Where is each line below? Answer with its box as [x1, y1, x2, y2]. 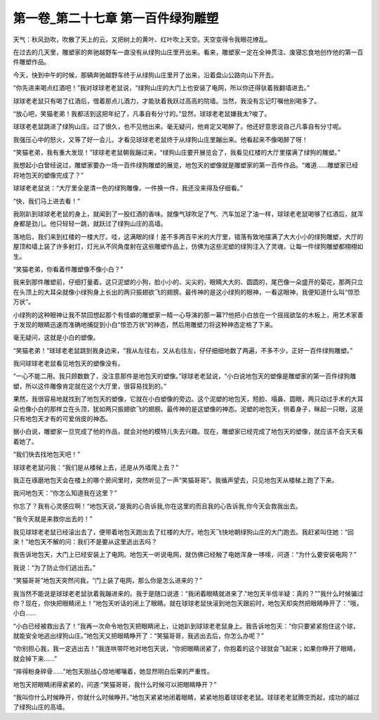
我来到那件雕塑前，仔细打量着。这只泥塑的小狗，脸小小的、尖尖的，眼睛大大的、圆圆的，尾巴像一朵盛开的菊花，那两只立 [13, 278, 364, 286]
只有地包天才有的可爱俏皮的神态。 [13, 415, 112, 423]
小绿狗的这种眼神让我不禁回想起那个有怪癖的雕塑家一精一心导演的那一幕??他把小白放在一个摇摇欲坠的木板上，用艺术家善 [13, 310, 364, 319]
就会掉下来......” [13, 654, 58, 662]
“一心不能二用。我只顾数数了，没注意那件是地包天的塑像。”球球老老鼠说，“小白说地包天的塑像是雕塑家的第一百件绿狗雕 [13, 372, 357, 380]
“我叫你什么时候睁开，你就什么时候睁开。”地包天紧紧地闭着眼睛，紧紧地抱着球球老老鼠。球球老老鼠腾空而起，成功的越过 [13, 693, 360, 702]
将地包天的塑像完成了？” [13, 171, 84, 179]
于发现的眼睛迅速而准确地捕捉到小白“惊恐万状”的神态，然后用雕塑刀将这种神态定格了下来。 [13, 320, 277, 328]
